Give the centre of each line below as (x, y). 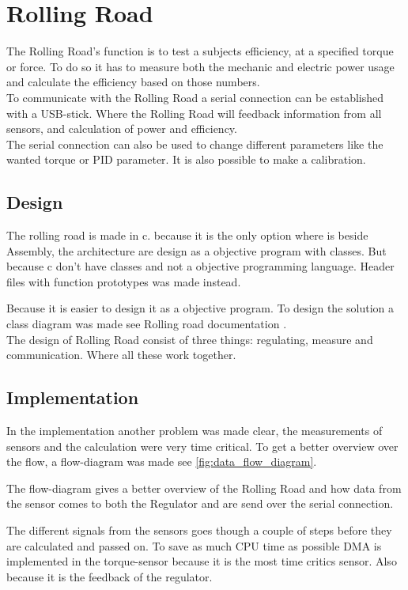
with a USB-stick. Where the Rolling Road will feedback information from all (194, 113)
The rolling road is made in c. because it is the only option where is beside (187, 235)
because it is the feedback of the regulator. (110, 576)
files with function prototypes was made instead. (124, 281)
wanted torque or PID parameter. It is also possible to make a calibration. (186, 159)
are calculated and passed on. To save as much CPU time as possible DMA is (194, 545)
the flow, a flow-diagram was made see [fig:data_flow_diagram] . (162, 461)
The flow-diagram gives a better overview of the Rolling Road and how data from (204, 488)
